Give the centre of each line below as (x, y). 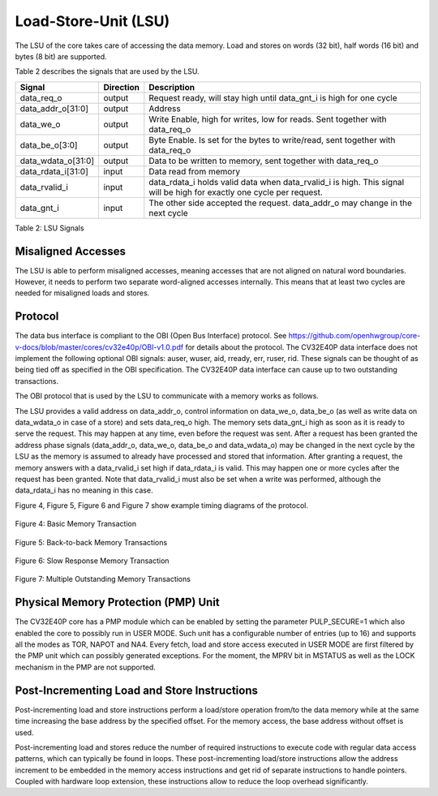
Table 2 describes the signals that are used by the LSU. (107, 71)
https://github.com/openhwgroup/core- (354, 336)
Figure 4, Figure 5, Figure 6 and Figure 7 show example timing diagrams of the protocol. (161, 505)
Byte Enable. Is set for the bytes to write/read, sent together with (272, 140)
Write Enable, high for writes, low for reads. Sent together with (268, 119)
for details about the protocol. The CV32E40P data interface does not (301, 347)
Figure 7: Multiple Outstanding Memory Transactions (103, 579)
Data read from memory (195, 171)
